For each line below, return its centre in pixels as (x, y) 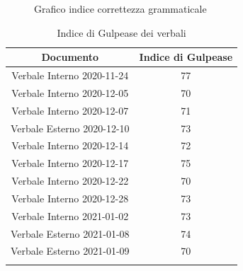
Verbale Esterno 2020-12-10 (70, 128)
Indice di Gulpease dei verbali (121, 32)
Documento (70, 57)
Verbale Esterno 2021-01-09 (70, 251)
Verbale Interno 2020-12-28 (70, 198)
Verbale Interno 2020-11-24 (70, 75)
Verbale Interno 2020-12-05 (70, 92)
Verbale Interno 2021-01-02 (70, 215)
